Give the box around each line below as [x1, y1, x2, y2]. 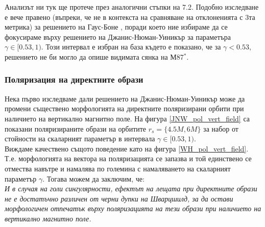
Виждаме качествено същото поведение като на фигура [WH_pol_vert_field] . [5, 143, 249, 154]
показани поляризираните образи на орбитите [5, 123, 147, 134]
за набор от [203, 123, 238, 134]
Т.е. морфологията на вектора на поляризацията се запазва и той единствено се [5, 153, 252, 164]
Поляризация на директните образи [5, 73, 143, 86]
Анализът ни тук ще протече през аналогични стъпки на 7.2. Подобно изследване [5, 2, 259, 12]
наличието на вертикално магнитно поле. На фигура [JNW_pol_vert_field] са [5, 113, 250, 123]
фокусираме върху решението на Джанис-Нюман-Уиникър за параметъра [5, 31, 231, 42]
